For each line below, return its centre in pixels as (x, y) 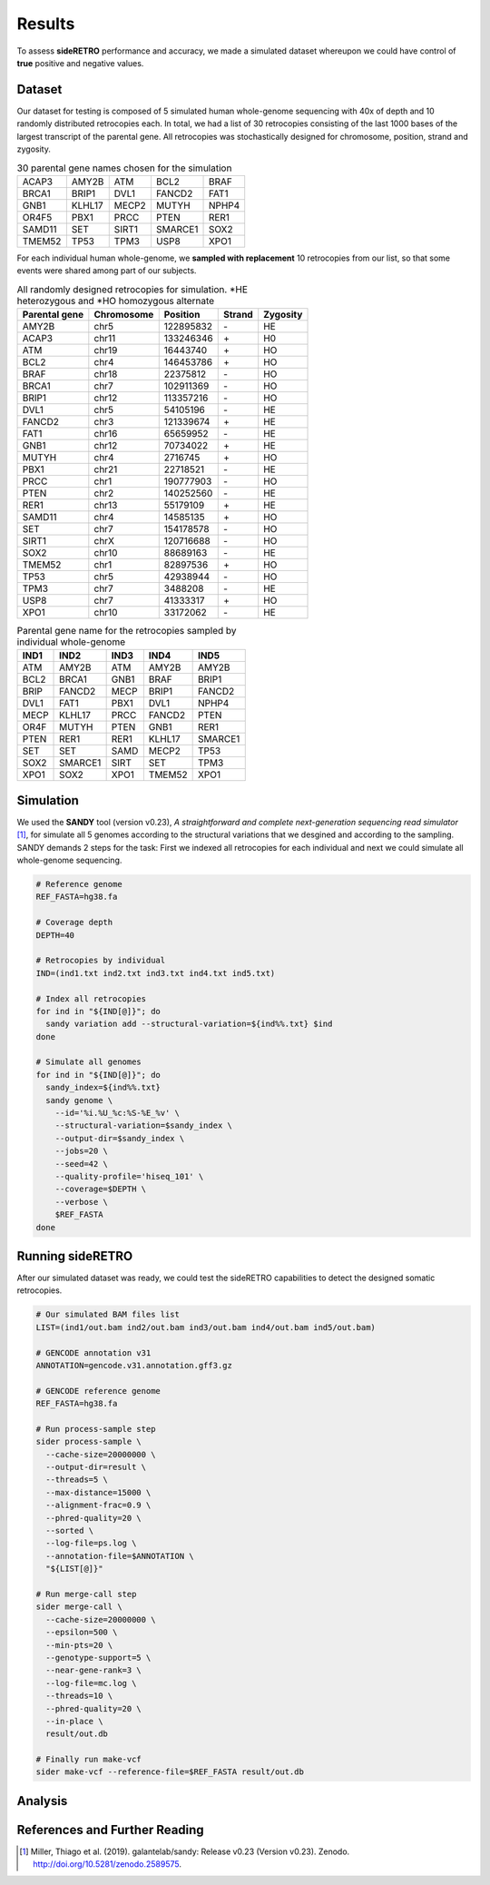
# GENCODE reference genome (98, 1391)
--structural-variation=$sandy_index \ (144, 1125)
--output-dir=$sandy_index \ (120, 1138)
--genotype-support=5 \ (98, 1658)
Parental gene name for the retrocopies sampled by (127, 631)
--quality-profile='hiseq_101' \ (129, 1176)
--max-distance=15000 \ (98, 1492)
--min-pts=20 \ (79, 1645)
